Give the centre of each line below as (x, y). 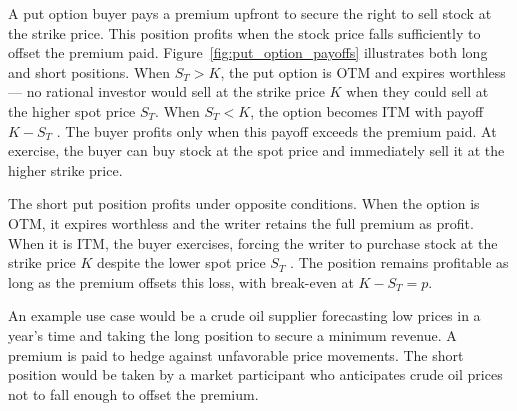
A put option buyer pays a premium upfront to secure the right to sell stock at (250, 13)
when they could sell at (417, 91)
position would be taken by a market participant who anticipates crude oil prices (255, 374)
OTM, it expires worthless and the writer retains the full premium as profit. (241, 222)
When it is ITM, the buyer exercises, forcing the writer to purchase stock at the (253, 242)
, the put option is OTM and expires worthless (363, 71)
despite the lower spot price (181, 262)
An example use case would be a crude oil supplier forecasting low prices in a (244, 315)
